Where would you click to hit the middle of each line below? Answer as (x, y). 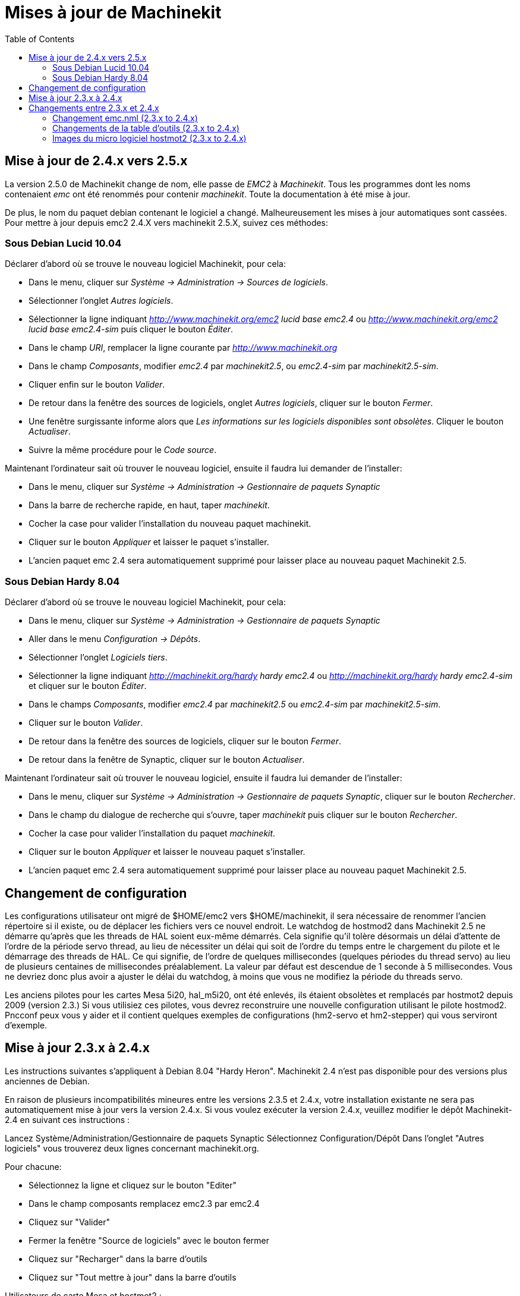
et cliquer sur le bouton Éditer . (88, 686)
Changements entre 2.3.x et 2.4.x (94, 108)
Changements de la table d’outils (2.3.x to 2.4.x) (146, 128)
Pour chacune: (33, 1166)
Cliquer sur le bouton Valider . (86, 723)
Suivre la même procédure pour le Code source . (123, 450)
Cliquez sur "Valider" (69, 1222)
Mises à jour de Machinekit (113, 12)
